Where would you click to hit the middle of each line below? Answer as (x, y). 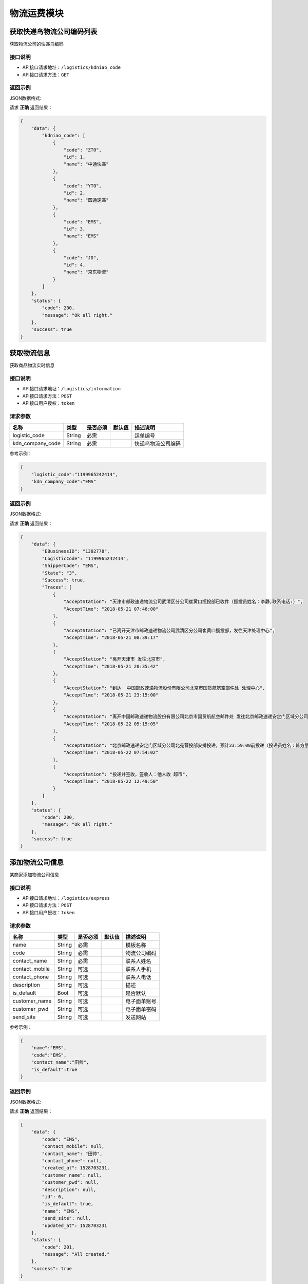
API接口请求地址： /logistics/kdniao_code (71, 67)
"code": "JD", (81, 258)
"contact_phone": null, (72, 1161)
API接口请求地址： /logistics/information (71, 389)
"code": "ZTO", (83, 150)
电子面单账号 (141, 1002)
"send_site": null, (66, 1218)
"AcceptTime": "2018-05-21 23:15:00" (111, 695)
